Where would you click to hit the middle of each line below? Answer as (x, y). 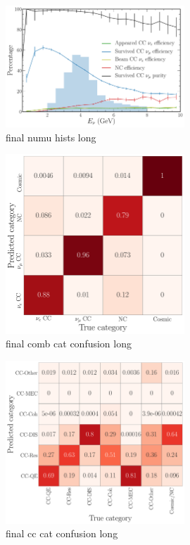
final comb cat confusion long (69, 344)
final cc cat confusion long (62, 533)
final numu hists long (51, 137)
